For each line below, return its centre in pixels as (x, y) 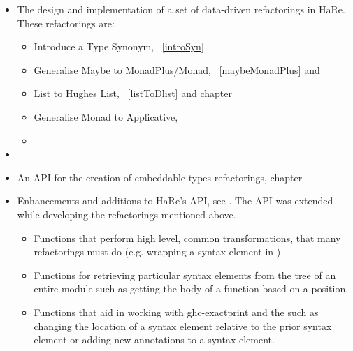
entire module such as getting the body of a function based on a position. (191, 289)
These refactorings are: (66, 23)
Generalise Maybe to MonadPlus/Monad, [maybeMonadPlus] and (177, 69)
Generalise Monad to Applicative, (106, 116)
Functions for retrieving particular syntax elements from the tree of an (185, 275)
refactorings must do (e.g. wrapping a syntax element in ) (157, 252)
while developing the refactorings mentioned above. (127, 214)
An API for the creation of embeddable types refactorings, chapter (160, 177)
